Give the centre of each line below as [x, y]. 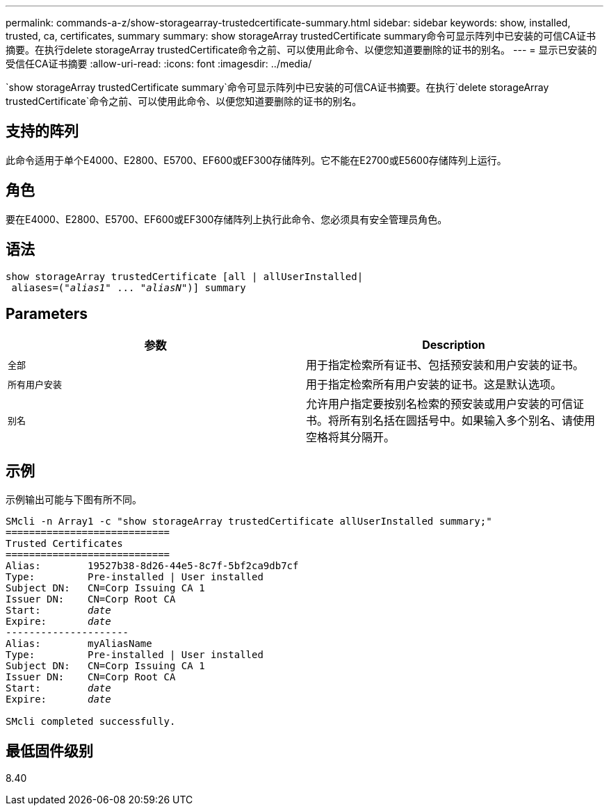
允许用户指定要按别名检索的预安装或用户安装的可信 [440, 404]
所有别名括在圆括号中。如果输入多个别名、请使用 [468, 421]
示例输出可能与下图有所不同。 [74, 500]
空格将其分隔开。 [351, 437]
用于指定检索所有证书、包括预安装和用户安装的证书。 [445, 365]
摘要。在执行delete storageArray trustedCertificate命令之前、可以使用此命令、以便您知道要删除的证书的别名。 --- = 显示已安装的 [301, 50]
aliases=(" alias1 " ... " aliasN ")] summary [129, 287]
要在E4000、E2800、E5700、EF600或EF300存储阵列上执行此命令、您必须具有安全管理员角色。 [227, 219]
